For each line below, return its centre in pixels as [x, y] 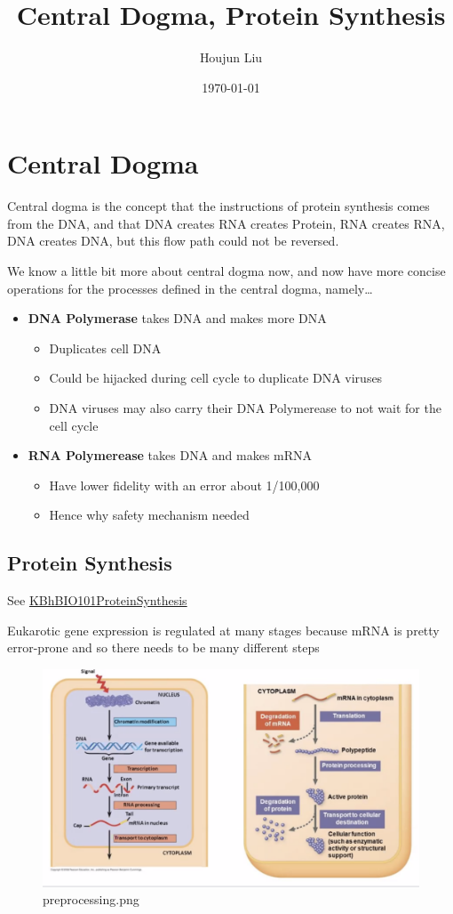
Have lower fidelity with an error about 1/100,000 [184, 485]
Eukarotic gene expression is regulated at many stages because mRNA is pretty [223, 630]
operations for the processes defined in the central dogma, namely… [190, 288]
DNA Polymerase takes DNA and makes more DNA [177, 318]
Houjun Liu [231, 57]
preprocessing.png [91, 899]
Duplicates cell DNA [105, 348]
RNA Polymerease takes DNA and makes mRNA [170, 455]
